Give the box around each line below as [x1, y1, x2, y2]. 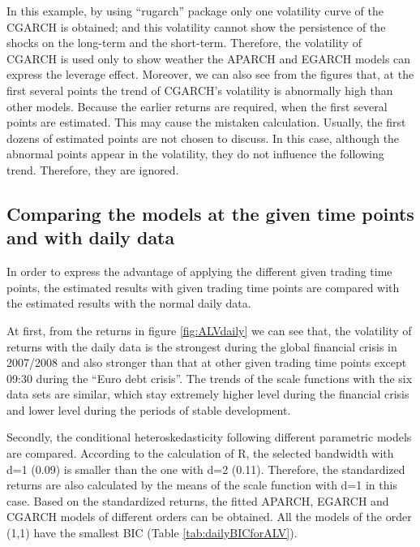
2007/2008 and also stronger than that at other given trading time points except [6, 354, 407, 371]
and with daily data [6, 225, 175, 250]
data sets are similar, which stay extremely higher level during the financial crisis [6, 385, 409, 403]
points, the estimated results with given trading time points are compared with [6, 278, 400, 295]
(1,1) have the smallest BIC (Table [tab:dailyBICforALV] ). [6, 524, 298, 541]
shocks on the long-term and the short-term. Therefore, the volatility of [6, 34, 362, 51]
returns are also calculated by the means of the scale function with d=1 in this [6, 476, 397, 493]
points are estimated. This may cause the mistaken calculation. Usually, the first [6, 114, 406, 131]
